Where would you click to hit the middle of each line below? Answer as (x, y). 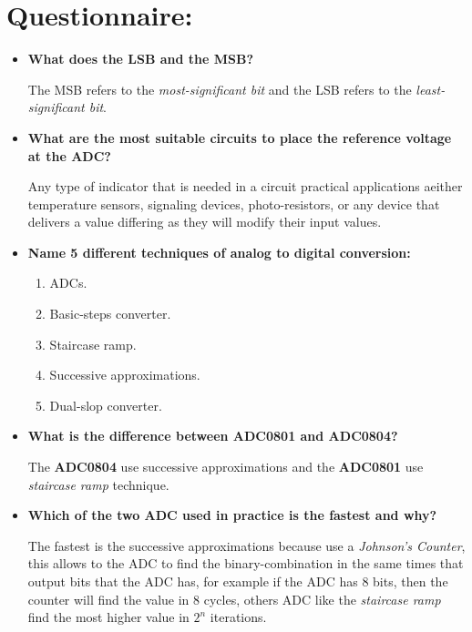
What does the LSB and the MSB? (141, 59)
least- (431, 89)
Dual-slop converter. (106, 405)
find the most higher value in (108, 617)
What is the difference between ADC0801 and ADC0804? (213, 436)
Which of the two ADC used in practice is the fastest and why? (232, 515)
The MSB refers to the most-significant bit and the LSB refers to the (220, 89)
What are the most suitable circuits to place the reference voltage (240, 137)
